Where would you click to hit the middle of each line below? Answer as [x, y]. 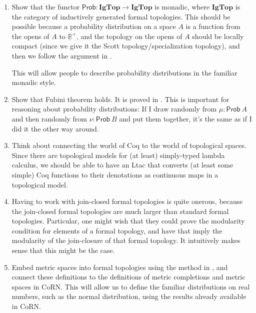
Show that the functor [46, 6]
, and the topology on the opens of [129, 36]
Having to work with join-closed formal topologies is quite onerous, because [127, 201]
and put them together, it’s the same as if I [185, 118]
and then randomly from [49, 118]
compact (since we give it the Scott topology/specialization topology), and [126, 46]
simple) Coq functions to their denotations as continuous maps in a [115, 174]
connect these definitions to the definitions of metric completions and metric [128, 277]
